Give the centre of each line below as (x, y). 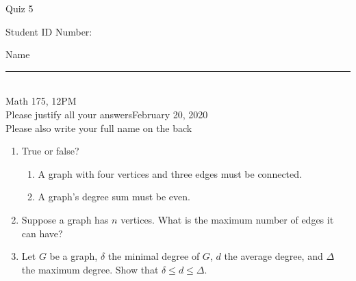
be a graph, (74, 256)
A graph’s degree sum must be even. (114, 197)
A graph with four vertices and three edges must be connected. (170, 173)
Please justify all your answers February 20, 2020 (107, 114)
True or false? (50, 151)
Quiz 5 (20, 8)
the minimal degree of (154, 256)
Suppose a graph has (65, 219)
